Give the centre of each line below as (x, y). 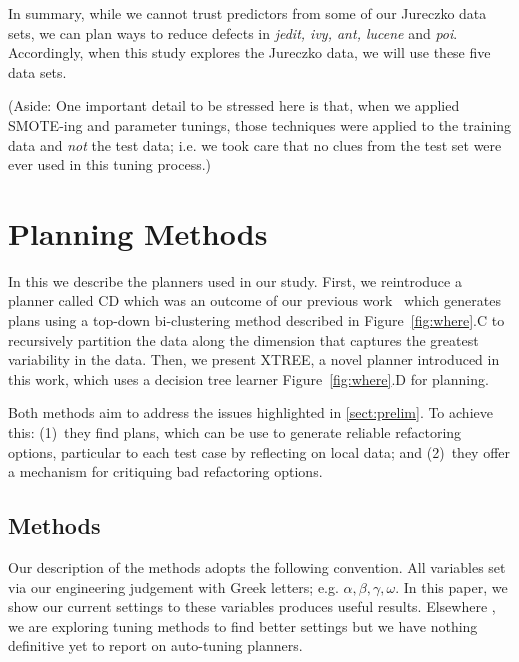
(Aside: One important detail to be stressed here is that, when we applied (234, 105)
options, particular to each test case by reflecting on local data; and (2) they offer (259, 451)
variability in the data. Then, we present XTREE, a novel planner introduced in (254, 359)
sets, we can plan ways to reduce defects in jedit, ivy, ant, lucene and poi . (233, 32)
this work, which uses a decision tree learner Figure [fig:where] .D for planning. (248, 378)
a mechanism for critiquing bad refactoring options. (165, 471)
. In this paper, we (451, 586)
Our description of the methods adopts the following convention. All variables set (257, 567)
